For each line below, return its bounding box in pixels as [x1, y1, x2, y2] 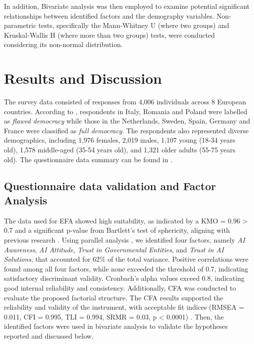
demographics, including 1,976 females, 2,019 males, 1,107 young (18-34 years [4, 135, 235, 145]
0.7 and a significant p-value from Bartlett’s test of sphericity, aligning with [4, 225, 230, 235]
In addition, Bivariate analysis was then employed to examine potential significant [4, 1, 250, 11]
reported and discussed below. [4, 330, 94, 341]
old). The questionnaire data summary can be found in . [4, 154, 172, 164]
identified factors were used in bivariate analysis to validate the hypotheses [4, 321, 228, 331]
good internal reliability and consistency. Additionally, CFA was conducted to [4, 283, 236, 293]
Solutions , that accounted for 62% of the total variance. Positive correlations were [4, 254, 249, 264]
